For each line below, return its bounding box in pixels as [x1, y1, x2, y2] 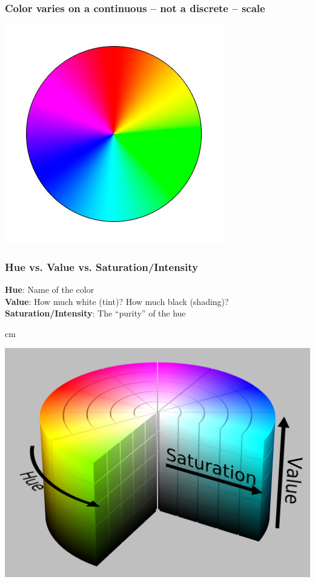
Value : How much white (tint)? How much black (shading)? [5, 295, 229, 307]
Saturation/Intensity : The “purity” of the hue [5, 307, 186, 319]
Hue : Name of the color [5, 283, 94, 296]
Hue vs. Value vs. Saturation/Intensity [5, 259, 198, 274]
